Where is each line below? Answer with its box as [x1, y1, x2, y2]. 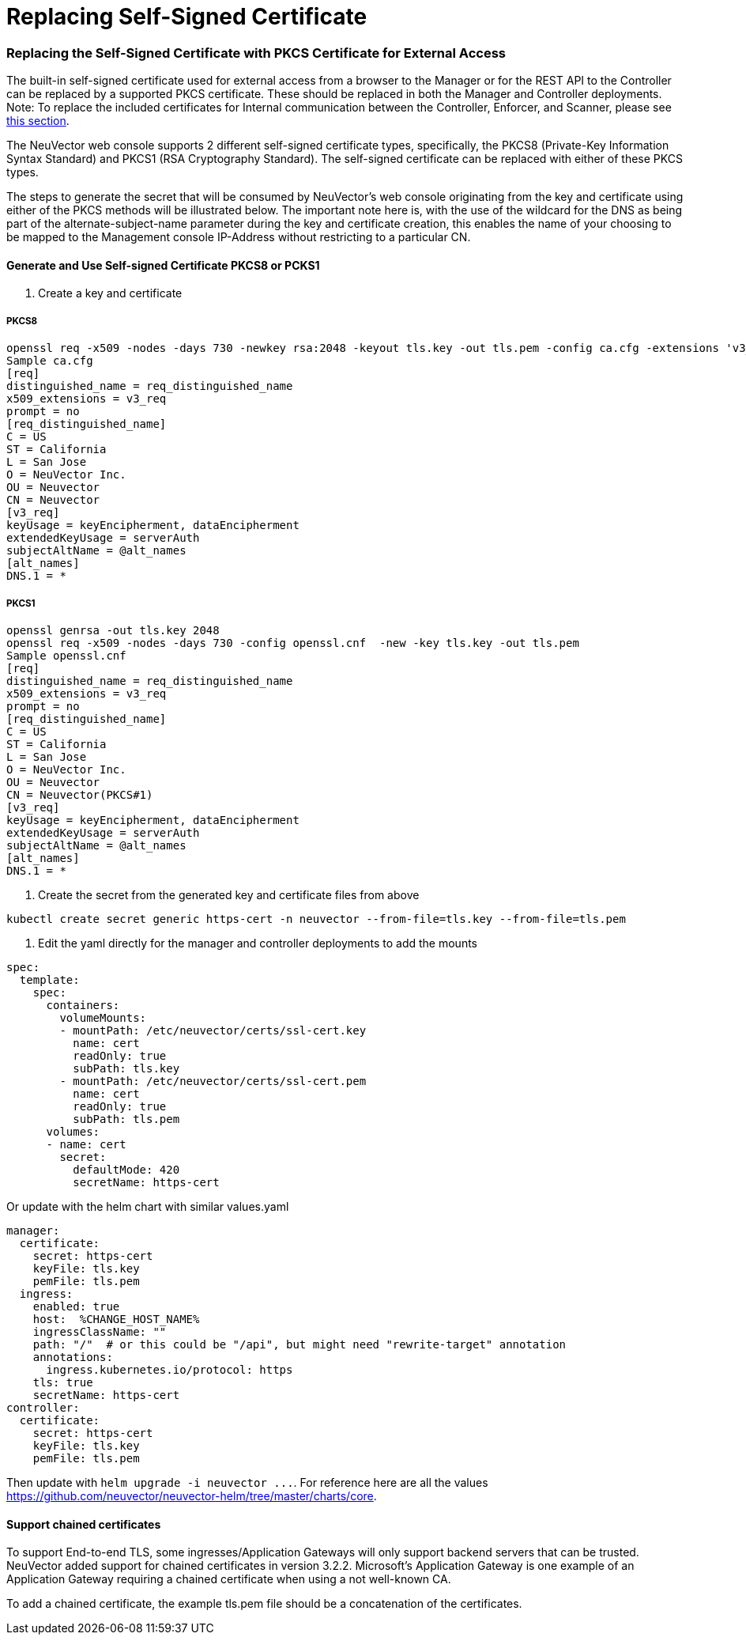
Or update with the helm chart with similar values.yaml [6, 1199, 289, 1213]
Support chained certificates [6, 1517, 161, 1531]
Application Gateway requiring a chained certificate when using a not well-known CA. [6, 1572, 451, 1586]
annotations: [32, 1350, 113, 1363]
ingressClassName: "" [32, 1325, 167, 1338]
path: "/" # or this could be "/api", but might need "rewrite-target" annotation [32, 1337, 567, 1351]
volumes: [46, 1125, 100, 1138]
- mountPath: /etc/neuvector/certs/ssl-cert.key [59, 1023, 367, 1037]
